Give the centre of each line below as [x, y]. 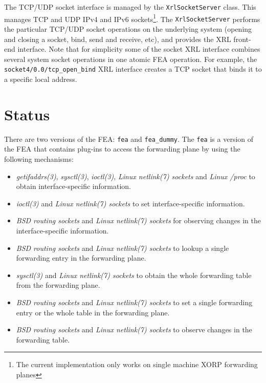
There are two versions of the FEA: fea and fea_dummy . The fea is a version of [129, 139]
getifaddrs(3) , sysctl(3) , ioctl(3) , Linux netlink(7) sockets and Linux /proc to [136, 176]
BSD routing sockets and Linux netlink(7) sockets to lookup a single [123, 248]
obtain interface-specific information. [73, 186]
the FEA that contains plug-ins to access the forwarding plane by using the [122, 149]
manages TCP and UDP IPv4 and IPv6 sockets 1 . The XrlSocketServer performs [132, 18]
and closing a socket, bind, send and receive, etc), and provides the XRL [118, 39]
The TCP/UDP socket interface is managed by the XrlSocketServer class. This [130, 7]
